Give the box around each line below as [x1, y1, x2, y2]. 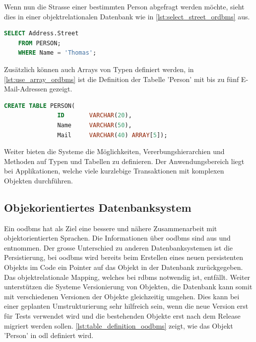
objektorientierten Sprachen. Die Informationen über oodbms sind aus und [4, 233, 231, 243]
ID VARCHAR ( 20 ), [57, 112, 132, 119]
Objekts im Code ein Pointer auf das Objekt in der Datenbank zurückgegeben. [4, 262, 243, 272]
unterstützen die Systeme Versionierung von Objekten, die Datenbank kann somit [4, 281, 253, 292]
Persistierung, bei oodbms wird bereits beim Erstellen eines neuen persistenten [4, 252, 243, 262]
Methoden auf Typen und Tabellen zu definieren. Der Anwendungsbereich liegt [4, 156, 245, 166]
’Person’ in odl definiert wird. [4, 330, 94, 341]
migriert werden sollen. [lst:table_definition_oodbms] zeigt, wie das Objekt [4, 320, 233, 331]
